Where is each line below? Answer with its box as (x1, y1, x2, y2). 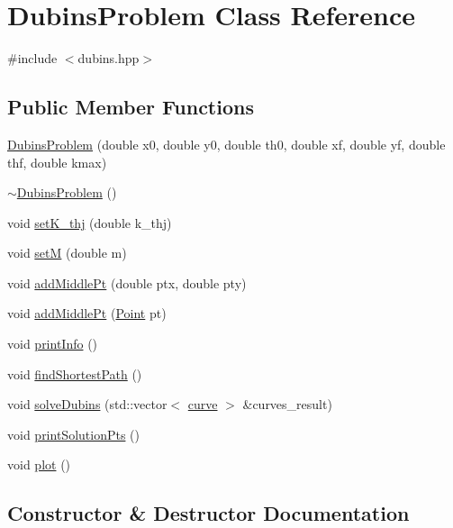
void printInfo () (7, 334, 98, 353)
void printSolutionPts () (7, 424, 140, 443)
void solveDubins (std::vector (7, 395, 168, 414)
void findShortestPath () (7, 364, 142, 383)
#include (7, 49, 58, 68)
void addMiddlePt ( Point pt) (7, 304, 167, 323)
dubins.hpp (77, 49, 140, 68)
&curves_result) (242, 395, 332, 414)
